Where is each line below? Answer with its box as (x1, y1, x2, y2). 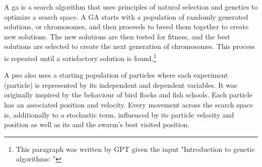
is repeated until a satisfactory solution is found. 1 (4, 51, 157, 63)
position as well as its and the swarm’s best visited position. (4, 119, 189, 130)
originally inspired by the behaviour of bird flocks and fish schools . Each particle (4, 89, 252, 100)
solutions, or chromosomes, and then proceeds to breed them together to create (4, 21, 249, 32)
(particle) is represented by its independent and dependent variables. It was (4, 79, 237, 90)
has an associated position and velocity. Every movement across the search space (4, 99, 253, 109)
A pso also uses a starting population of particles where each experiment (4, 70, 228, 80)
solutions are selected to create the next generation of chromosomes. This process (4, 41, 255, 51)
